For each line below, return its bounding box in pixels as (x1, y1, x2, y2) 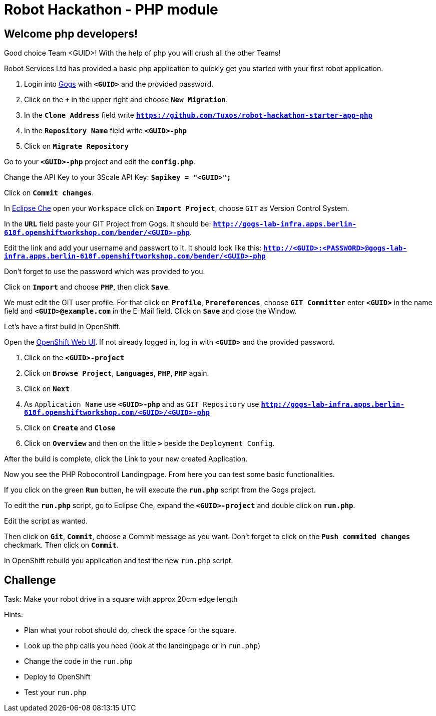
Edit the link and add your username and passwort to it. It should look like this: (4, 244, 262, 253)
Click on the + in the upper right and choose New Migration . (24, 95, 228, 104)
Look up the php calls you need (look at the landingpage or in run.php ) (24, 641, 261, 650)
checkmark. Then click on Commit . (4, 541, 119, 550)
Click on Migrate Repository (24, 142, 129, 151)
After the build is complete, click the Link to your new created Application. (4, 454, 248, 463)
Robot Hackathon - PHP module (4, 1, 218, 18)
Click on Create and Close (24, 423, 116, 432)
